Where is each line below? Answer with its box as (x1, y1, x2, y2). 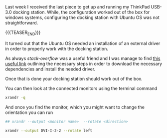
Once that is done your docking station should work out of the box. (5, 75, 143, 81)
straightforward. (5, 20, 38, 25)
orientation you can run (5, 109, 53, 115)
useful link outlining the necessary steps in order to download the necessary (5, 60, 163, 66)
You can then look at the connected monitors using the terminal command (5, 85, 158, 91)
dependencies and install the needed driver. (5, 66, 96, 72)
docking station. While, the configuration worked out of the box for (12, 9, 150, 15)
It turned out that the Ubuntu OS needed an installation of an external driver (5, 40, 161, 46)
